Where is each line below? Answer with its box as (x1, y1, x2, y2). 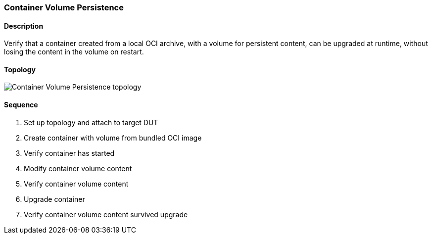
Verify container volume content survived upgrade (24, 210, 188, 219)
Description (4, 21, 44, 30)
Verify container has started (24, 148, 115, 157)
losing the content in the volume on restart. (4, 48, 144, 56)
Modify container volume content (24, 164, 132, 173)
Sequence (4, 100, 38, 109)
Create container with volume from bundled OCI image (24, 133, 202, 142)
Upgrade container (24, 194, 85, 203)
